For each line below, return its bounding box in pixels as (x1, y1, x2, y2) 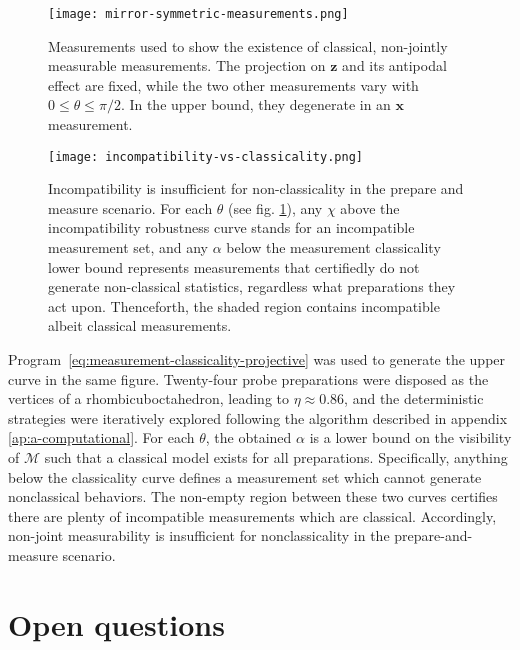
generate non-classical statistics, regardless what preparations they (48, 276, 456, 297)
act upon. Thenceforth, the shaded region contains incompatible (48, 295, 440, 316)
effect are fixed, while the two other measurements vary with (48, 74, 419, 95)
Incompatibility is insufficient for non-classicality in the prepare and (48, 178, 464, 199)
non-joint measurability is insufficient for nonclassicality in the (8, 525, 390, 546)
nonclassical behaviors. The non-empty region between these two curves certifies (8, 486, 498, 507)
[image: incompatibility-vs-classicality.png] (48, 149, 363, 164)
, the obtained (205, 427, 292, 448)
